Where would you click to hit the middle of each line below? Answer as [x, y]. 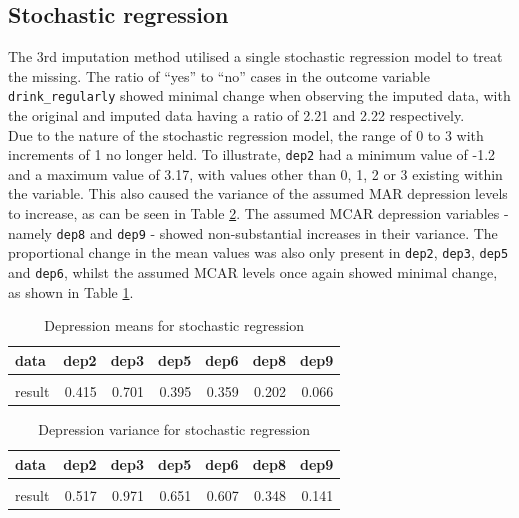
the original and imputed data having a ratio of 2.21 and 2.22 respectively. [236, 115]
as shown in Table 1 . [71, 291]
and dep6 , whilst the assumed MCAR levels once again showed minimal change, [253, 271]
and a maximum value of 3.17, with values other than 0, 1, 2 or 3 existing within [255, 173]
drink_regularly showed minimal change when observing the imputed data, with [259, 95]
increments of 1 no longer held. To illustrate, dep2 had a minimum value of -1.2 [252, 154]
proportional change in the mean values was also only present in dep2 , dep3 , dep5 [258, 252]
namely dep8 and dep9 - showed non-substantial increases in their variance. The [253, 232]
